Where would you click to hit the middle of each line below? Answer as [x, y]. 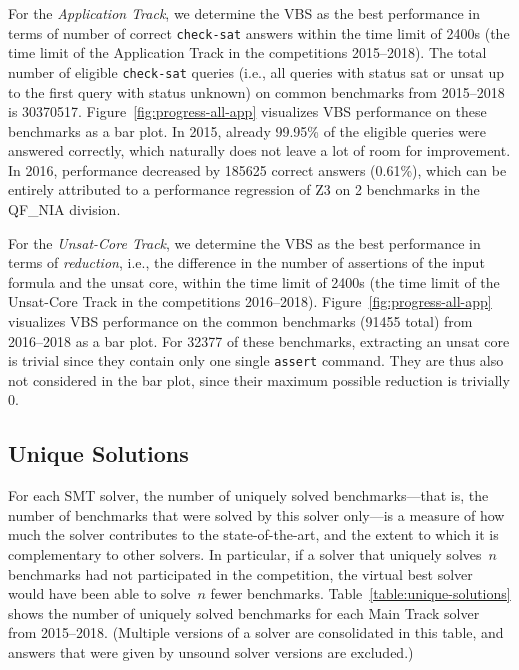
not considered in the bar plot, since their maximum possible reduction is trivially [259, 379]
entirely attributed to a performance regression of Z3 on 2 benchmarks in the [244, 189]
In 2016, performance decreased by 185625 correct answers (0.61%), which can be [257, 169]
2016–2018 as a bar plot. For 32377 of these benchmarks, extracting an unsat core [259, 340]
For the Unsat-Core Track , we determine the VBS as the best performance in [244, 242]
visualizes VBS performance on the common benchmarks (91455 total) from [240, 321]
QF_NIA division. [64, 209]
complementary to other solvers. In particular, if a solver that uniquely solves [245, 554]
